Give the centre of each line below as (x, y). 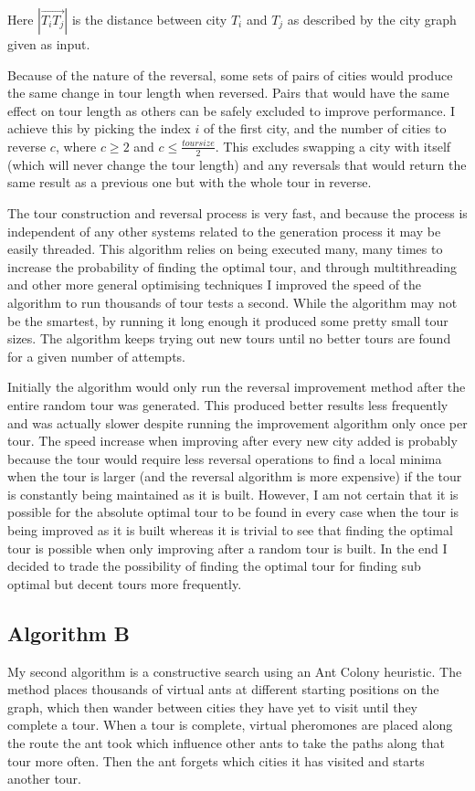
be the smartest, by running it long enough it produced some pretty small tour (228, 320)
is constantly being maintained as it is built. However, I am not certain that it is (233, 494)
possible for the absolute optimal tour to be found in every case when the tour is (233, 512)
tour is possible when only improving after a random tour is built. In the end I (227, 548)
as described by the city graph (372, 19)
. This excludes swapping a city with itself (333, 146)
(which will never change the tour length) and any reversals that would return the (237, 164)
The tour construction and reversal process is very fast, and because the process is (237, 212)
